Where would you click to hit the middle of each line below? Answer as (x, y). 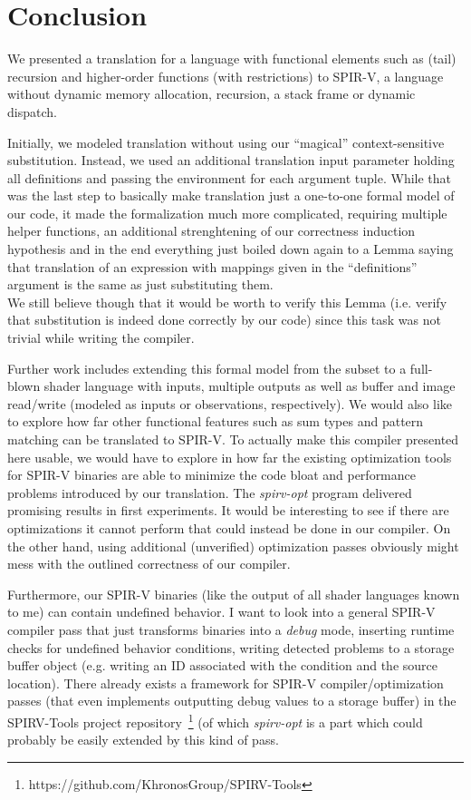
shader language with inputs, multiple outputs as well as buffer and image (250, 386)
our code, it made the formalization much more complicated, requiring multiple (227, 213)
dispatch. (32, 111)
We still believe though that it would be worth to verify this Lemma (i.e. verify (227, 302)
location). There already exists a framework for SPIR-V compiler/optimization (226, 683)
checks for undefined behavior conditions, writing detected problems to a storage (231, 647)
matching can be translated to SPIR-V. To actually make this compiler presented (233, 439)
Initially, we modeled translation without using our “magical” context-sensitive (226, 142)
